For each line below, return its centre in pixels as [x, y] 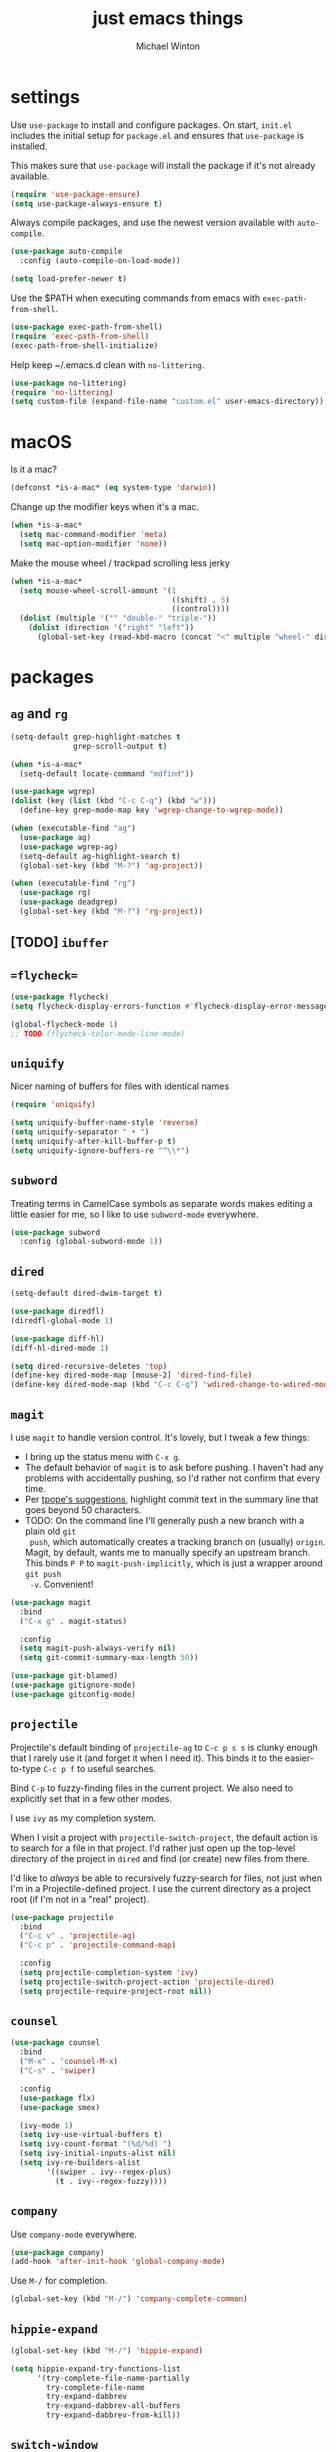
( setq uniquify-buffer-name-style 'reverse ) [104, 1123]
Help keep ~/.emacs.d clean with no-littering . [107, 364]
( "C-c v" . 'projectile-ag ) [78, 1936]
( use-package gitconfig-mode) [73, 1694]
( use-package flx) [58, 2098]
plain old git [50, 1531]
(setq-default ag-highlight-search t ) [100, 856]
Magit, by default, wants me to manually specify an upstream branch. [167, 1552]
